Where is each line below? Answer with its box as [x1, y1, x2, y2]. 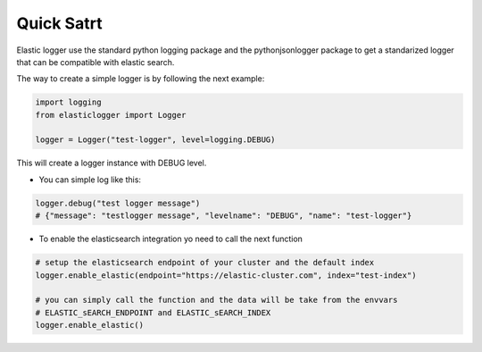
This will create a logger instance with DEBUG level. [16, 157, 207, 169]
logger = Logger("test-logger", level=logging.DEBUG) [35, 135, 276, 145]
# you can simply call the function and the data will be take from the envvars [35, 295, 398, 306]
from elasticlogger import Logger [35, 110, 187, 120]
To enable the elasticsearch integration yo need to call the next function [38, 233, 303, 245]
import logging [35, 97, 102, 107]
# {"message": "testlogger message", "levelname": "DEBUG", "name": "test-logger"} [35, 211, 412, 221]
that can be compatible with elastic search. [16, 56, 175, 67]
